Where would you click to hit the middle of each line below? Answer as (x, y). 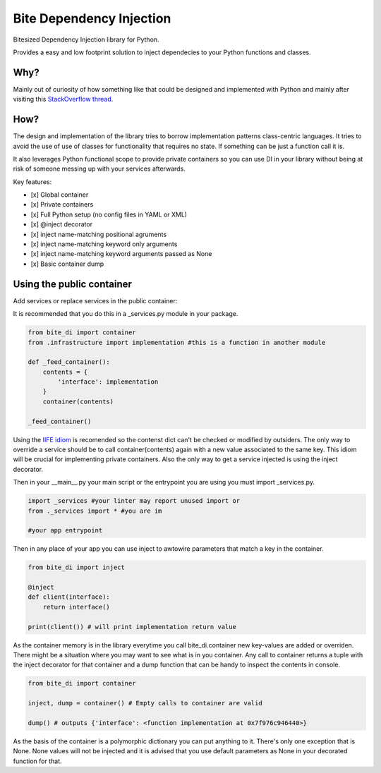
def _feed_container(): (69, 362)
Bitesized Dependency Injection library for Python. (86, 39)
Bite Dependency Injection (92, 18)
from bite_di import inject (76, 567)
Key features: (32, 182)
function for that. (38, 761)
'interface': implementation (108, 382)
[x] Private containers (62, 205)
